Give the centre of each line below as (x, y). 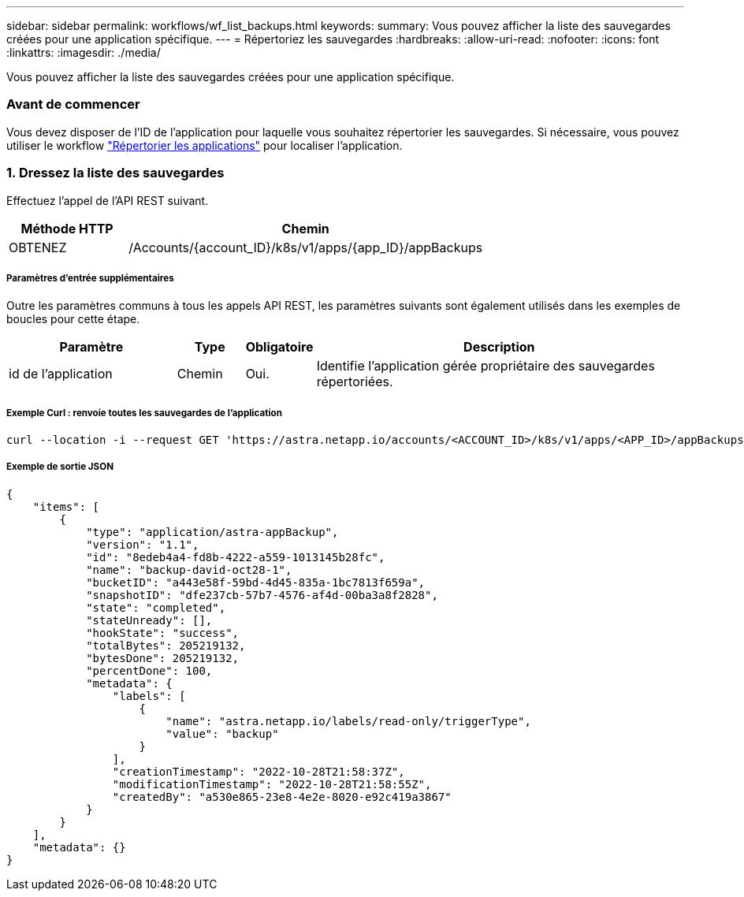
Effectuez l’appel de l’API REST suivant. (108, 200)
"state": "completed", (156, 607)
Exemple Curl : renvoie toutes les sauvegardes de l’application (144, 413)
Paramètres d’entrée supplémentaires (90, 278)
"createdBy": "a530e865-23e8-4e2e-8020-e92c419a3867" (282, 797)
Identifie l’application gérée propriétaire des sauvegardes (485, 366)
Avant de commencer (73, 104)
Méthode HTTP (67, 228)
